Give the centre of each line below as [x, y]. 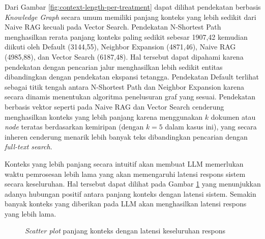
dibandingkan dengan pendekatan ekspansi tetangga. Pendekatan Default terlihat [132, 77]
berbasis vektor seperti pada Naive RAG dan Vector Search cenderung [114, 106]
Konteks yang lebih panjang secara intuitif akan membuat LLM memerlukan [124, 163]
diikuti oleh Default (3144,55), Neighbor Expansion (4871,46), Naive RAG [120, 47]
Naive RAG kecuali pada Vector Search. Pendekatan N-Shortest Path [113, 27]
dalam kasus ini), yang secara [211, 127]
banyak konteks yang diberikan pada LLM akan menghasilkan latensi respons [126, 204]
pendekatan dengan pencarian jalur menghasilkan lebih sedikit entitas [114, 67]
